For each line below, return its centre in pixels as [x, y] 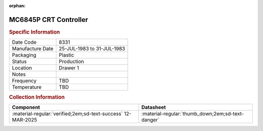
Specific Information [35, 32]
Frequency [24, 81]
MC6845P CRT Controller [49, 20]
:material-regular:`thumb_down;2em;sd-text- [193, 113]
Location [22, 68]
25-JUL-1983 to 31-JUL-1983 [92, 49]
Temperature [27, 87]
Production [71, 62]
